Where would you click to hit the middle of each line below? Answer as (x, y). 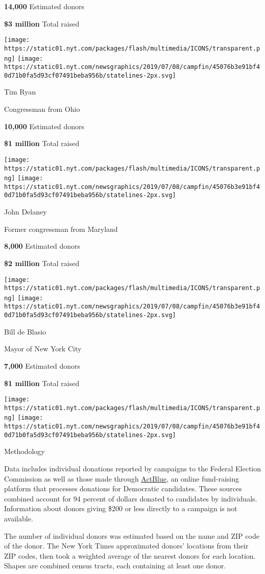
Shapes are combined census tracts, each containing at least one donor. (115, 566)
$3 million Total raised (42, 23)
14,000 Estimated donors (44, 6)
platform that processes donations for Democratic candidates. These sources (123, 488)
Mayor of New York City (43, 349)
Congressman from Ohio (42, 109)
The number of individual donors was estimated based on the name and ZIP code (132, 535)
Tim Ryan (20, 92)
